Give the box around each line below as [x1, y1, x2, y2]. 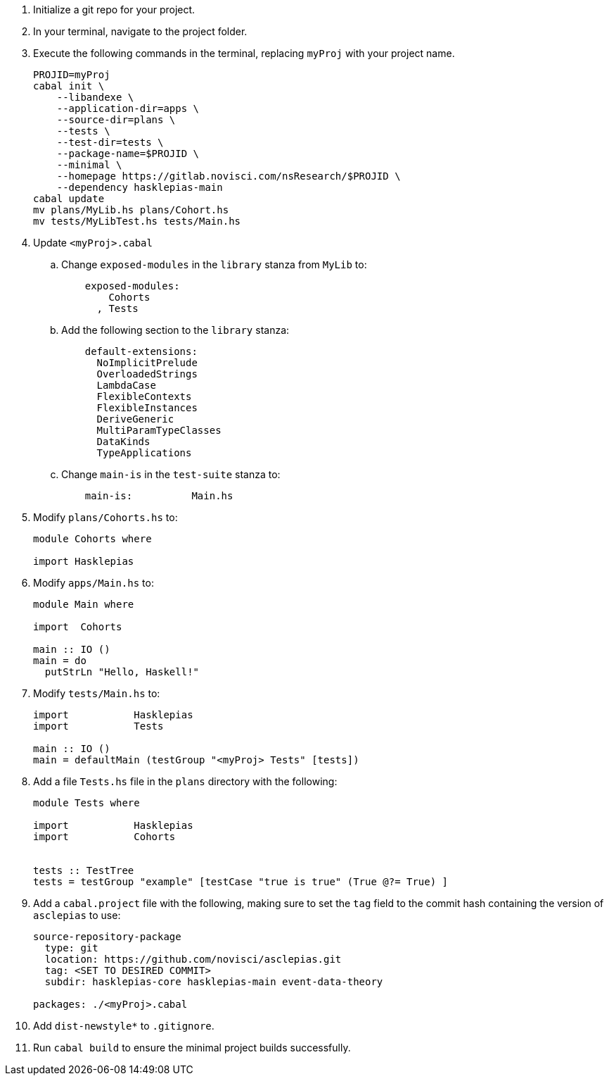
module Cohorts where [33, 533, 152, 544]
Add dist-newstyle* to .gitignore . [33, 1020, 214, 1032]
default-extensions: [84, 346, 198, 357]
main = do [33, 655, 86, 666]
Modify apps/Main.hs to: [33, 577, 154, 589]
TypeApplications [96, 447, 192, 458]
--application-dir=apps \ [56, 103, 200, 114]
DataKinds [96, 436, 150, 447]
